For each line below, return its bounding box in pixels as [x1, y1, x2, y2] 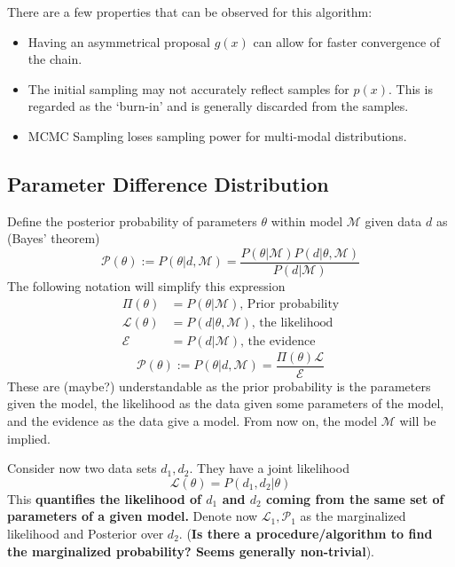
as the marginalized [300, 507, 406, 525]
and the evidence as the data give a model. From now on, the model [7, 411, 378, 429]
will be [399, 411, 436, 429]
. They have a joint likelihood [189, 459, 349, 477]
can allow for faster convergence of [253, 32, 441, 51]
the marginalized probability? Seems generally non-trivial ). [7, 541, 374, 560]
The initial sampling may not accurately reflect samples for [27, 79, 349, 98]
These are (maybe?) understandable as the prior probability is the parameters [7, 376, 431, 395]
